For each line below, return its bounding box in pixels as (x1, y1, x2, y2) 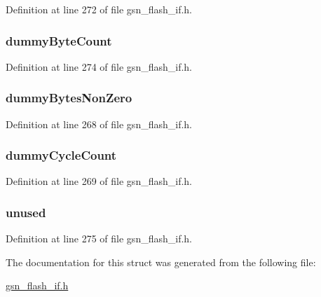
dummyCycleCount (6, 146, 117, 164)
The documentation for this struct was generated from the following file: (6, 254, 316, 269)
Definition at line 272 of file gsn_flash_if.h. (6, 2, 192, 16)
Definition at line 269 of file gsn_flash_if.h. (6, 174, 192, 188)
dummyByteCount (6, 32, 112, 49)
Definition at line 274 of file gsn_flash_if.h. (6, 59, 192, 74)
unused (6, 203, 46, 221)
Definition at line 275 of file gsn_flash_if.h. (6, 231, 192, 246)
